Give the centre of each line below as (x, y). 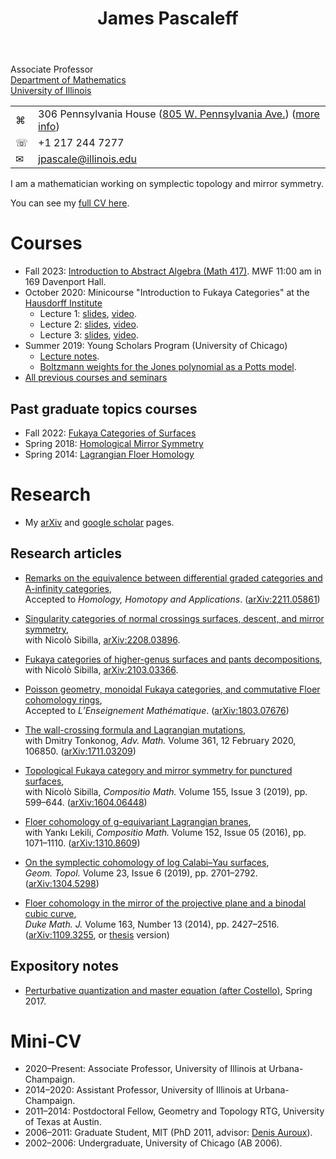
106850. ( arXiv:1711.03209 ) (80, 751)
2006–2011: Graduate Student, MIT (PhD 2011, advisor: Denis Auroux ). (168, 1133)
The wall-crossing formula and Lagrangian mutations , (135, 729)
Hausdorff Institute (63, 303)
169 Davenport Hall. (65, 282)
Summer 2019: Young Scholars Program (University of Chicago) (156, 346)
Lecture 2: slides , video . (89, 324)
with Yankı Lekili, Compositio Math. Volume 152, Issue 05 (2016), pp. (165, 832)
